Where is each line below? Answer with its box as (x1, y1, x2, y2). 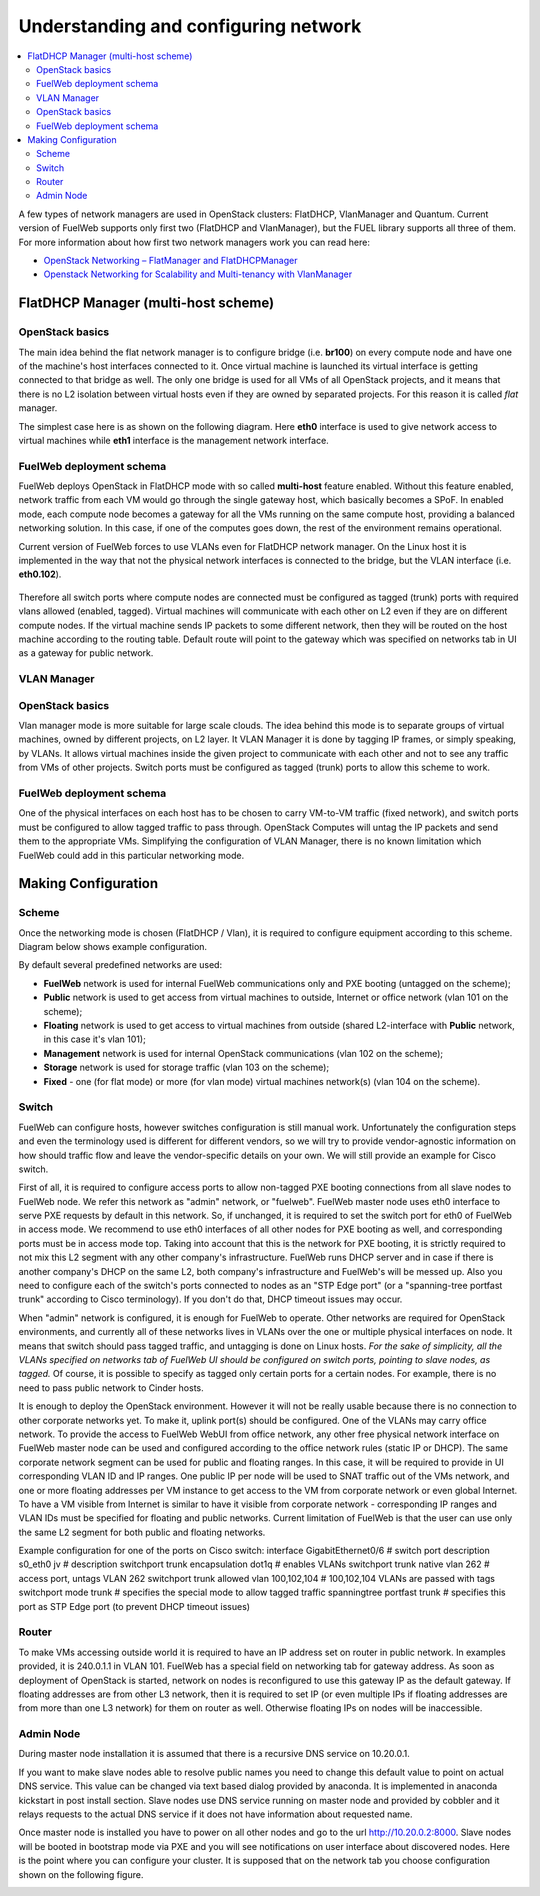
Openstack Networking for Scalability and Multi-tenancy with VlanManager (43, 268, 353, 280)
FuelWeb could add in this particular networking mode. (18, 849, 245, 861)
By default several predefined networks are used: (18, 959, 223, 971)
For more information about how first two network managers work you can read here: (18, 236, 370, 248)
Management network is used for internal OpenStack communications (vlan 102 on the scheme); (43, 1047, 444, 1059)
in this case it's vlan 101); (43, 1033, 147, 1045)
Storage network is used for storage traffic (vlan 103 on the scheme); (43, 1061, 330, 1074)
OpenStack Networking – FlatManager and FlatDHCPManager (43, 255, 298, 267)
